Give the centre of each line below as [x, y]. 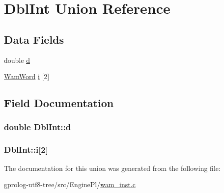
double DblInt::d [38, 127]
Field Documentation [59, 103]
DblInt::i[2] [26, 150]
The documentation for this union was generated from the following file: [112, 168]
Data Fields [34, 39]
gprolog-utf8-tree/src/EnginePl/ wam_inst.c [70, 184]
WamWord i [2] [27, 76]
